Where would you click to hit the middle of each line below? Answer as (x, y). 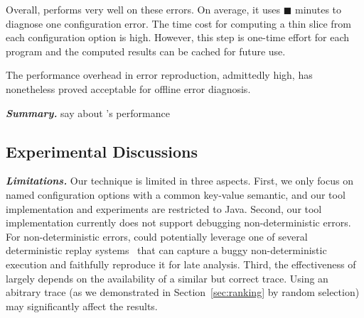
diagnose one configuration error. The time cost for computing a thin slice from (178, 23)
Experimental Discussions (102, 151)
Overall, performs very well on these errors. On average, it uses (143, 9)
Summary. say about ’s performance (88, 113)
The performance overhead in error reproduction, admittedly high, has (159, 75)
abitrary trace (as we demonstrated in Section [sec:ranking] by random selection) (183, 292)
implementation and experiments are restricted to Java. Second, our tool (164, 208)
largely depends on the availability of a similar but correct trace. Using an (167, 278)
